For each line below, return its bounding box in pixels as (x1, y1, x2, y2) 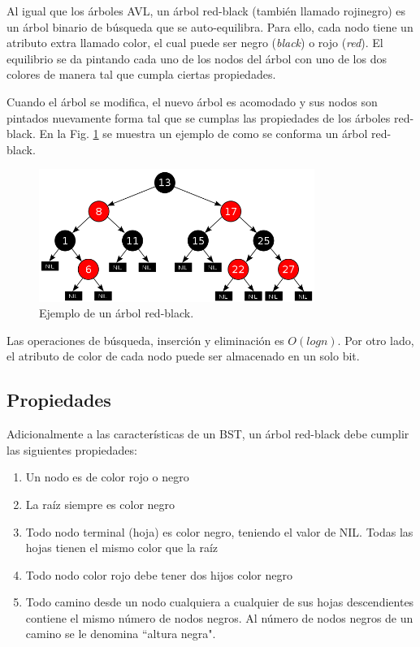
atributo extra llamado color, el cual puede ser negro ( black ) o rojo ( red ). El (6, 34, 383, 51)
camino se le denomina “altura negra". (25, 625, 216, 642)
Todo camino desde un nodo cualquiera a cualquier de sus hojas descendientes (25, 593, 414, 610)
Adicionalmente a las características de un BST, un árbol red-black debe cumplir (6, 425, 409, 442)
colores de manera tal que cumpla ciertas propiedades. (6, 66, 276, 83)
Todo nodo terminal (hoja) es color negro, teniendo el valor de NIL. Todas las (25, 523, 414, 540)
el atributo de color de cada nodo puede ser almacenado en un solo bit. (6, 347, 360, 364)
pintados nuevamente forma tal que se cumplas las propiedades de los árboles (6, 109, 391, 126)
